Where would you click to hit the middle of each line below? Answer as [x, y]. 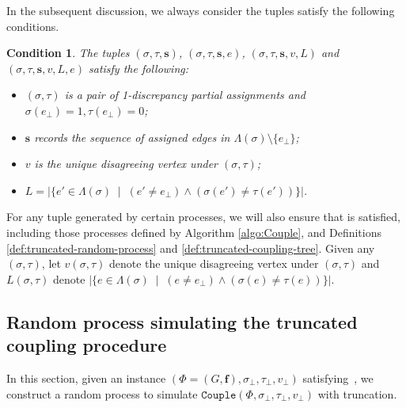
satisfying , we [338, 377]
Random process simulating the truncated [182, 321]
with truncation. [357, 393]
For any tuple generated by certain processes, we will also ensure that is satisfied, [203, 217]
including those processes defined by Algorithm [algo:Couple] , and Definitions [194, 232]
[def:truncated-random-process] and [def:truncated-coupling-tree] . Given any [191, 248]
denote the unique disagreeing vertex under [214, 263]
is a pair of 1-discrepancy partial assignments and [185, 95]
